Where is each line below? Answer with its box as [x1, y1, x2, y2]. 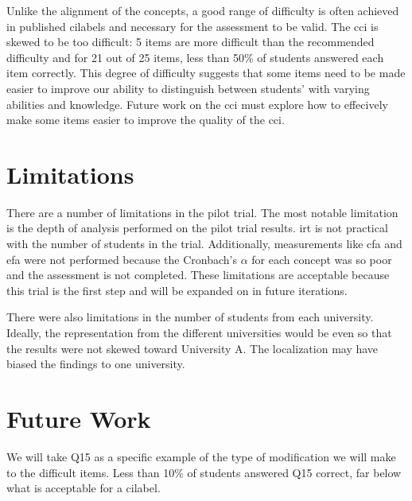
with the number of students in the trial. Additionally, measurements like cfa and [6, 235, 402, 252]
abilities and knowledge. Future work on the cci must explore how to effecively [6, 95, 388, 112]
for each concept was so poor [251, 250, 392, 267]
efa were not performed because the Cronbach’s [6, 250, 238, 267]
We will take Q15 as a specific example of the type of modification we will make [6, 448, 396, 464]
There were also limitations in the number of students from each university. [6, 309, 374, 325]
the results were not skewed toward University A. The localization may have [6, 340, 379, 356]
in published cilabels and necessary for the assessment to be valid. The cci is [6, 17, 379, 34]
